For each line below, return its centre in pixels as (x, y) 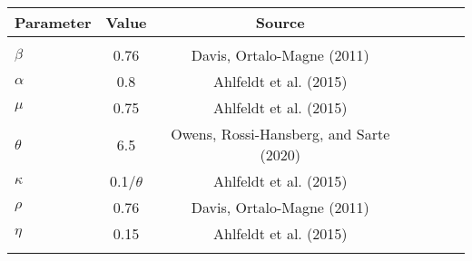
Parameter (53, 22)
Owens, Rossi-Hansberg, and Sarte (280, 134)
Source (280, 22)
